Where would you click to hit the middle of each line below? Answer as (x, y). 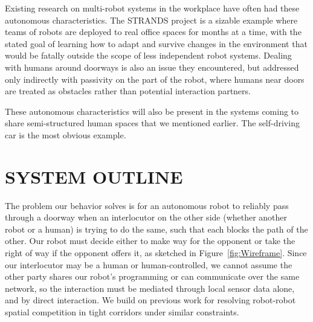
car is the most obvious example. (66, 134)
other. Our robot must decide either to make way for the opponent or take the (150, 241)
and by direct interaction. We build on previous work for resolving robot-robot (150, 300)
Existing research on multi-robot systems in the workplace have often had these (152, 8)
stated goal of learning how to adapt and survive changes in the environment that (156, 43)
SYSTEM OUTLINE (94, 176)
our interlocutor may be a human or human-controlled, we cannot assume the (149, 264)
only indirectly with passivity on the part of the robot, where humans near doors (155, 79)
